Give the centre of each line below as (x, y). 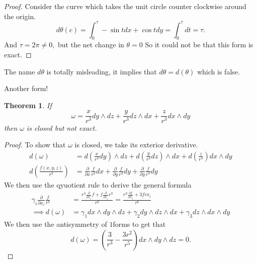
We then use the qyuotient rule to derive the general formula (98, 184)
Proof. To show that (35, 145)
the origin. (20, 16)
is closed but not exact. (62, 127)
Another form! (26, 88)
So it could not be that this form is (199, 45)
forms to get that (139, 224)
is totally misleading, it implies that (102, 71)
